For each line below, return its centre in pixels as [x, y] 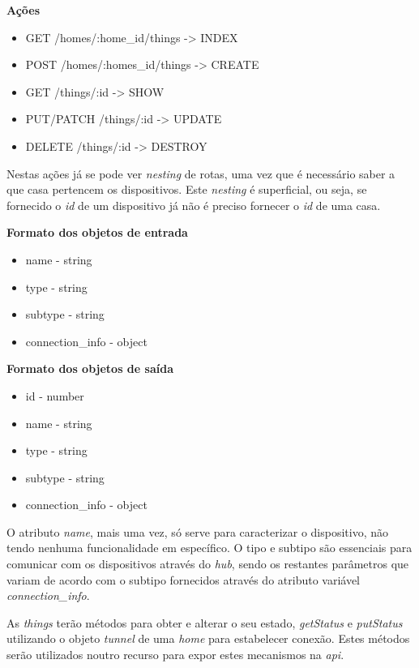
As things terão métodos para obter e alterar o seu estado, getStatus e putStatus [205, 622]
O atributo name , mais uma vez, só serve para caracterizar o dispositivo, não [198, 531]
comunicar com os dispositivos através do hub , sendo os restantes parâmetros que [208, 564]
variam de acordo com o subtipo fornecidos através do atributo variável [184, 579]
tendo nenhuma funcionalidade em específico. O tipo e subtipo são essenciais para [209, 548]
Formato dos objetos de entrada [97, 232]
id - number [55, 395]
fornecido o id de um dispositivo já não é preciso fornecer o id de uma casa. [194, 205]
